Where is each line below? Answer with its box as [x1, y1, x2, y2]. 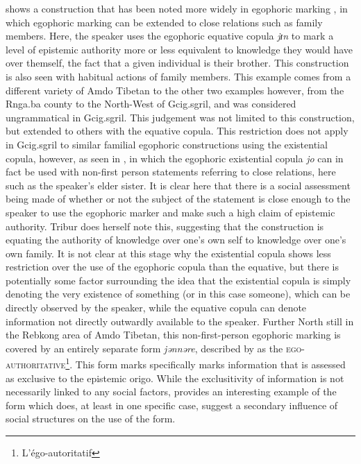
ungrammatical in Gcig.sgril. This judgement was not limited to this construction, [6, 110, 355, 124]
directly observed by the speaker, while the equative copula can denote [6, 300, 307, 315]
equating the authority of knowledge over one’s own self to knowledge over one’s [6, 232, 346, 247]
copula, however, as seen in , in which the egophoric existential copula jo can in [6, 151, 344, 165]
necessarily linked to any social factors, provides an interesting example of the [6, 384, 337, 399]
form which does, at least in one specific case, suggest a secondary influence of [6, 397, 338, 412]
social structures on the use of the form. [6, 411, 176, 426]
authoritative [6, 357, 66, 372]
